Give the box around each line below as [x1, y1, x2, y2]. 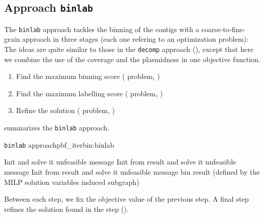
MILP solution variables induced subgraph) [4, 176, 139, 187]
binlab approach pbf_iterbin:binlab [4, 139, 114, 150]
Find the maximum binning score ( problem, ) [16, 71, 160, 81]
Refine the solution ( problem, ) [16, 105, 115, 116]
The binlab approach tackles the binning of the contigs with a [4, 23, 199, 34]
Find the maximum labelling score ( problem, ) [16, 88, 163, 98]
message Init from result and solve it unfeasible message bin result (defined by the [4, 166, 260, 177]
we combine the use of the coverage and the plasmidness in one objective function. [4, 53, 260, 64]
